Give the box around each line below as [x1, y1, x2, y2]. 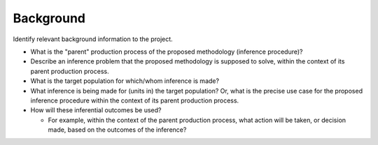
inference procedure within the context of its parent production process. [30, 96, 239, 105]
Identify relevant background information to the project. [13, 35, 173, 43]
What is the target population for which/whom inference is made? [30, 77, 220, 85]
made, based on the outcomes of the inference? [48, 125, 187, 134]
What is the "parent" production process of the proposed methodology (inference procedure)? [30, 47, 303, 56]
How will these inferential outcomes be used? [30, 106, 162, 114]
